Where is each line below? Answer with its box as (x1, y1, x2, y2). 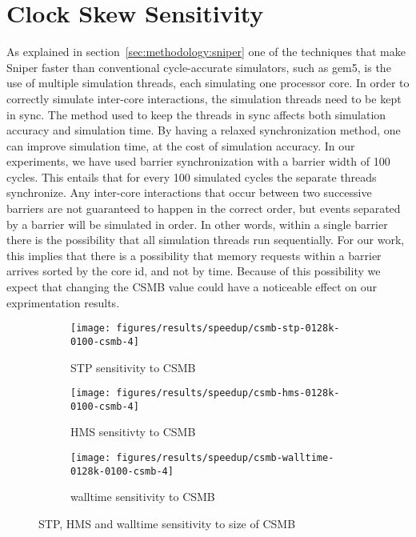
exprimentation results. (6, 294, 120, 311)
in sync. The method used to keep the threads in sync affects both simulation (6, 106, 386, 122)
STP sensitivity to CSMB (70, 359, 196, 375)
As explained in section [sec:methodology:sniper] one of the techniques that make (6, 43, 406, 60)
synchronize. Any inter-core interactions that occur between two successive (6, 184, 372, 201)
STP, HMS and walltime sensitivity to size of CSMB (38, 515, 296, 531)
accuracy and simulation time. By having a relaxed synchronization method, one (6, 122, 401, 138)
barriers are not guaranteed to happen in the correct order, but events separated (6, 200, 401, 217)
